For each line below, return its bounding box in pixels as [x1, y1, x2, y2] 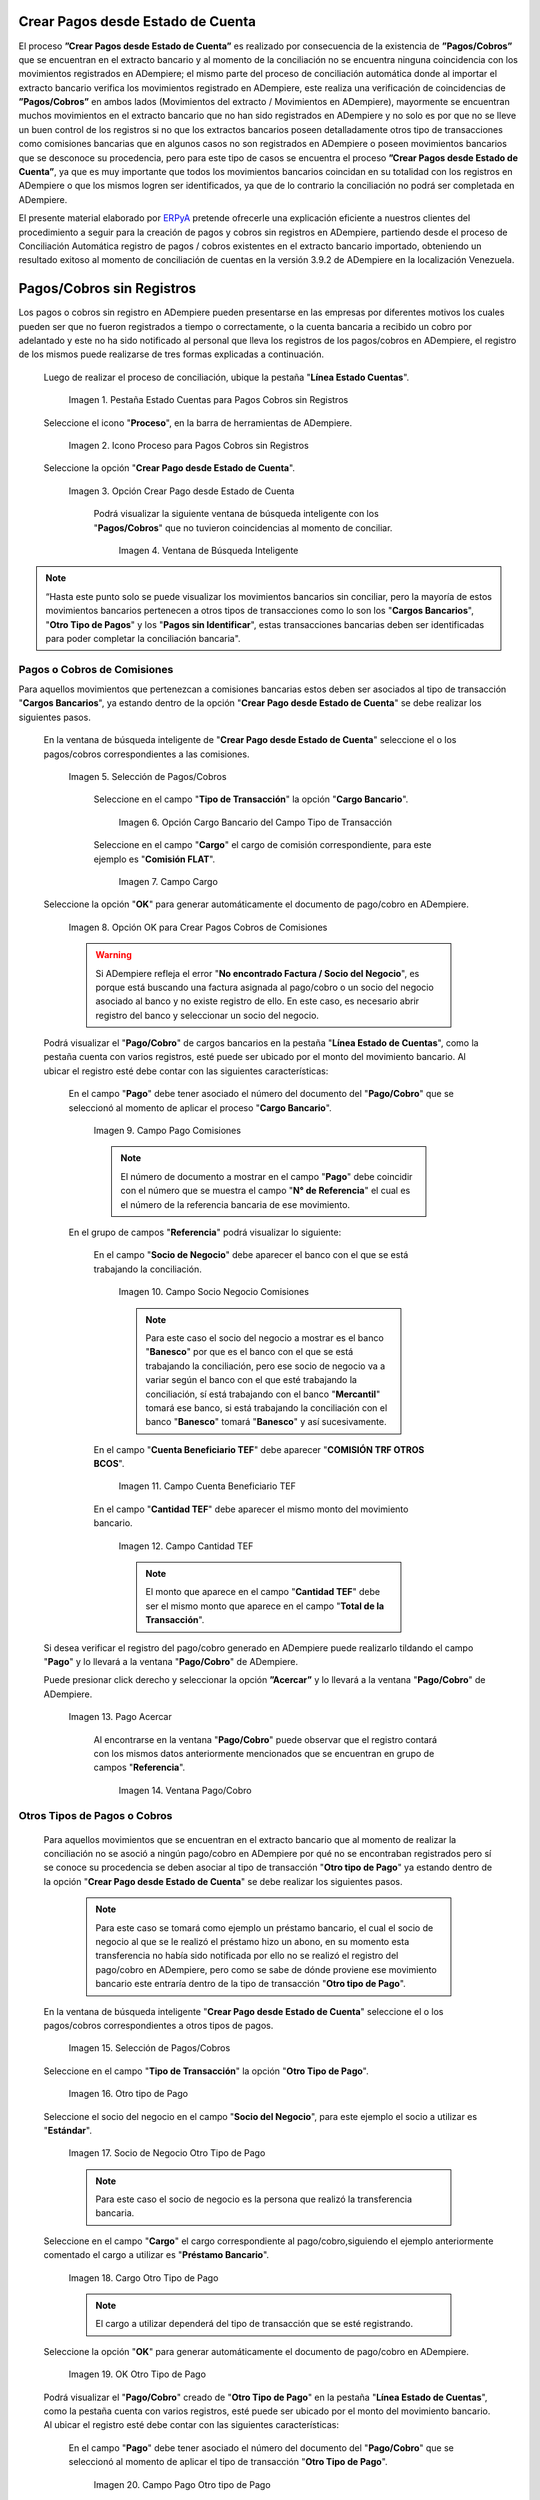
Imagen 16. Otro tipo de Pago [68, 2088, 189, 2100]
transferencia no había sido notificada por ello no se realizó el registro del [95, 1950, 399, 1962]
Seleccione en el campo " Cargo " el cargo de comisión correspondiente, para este [93, 839, 432, 851]
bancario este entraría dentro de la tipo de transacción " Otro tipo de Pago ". [95, 1978, 407, 1990]
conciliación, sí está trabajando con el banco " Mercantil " [145, 1388, 381, 1400]
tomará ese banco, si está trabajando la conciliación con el [145, 1401, 388, 1414]
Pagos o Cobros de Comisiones [18, 662, 174, 676]
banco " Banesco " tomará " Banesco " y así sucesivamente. [145, 1416, 387, 1428]
